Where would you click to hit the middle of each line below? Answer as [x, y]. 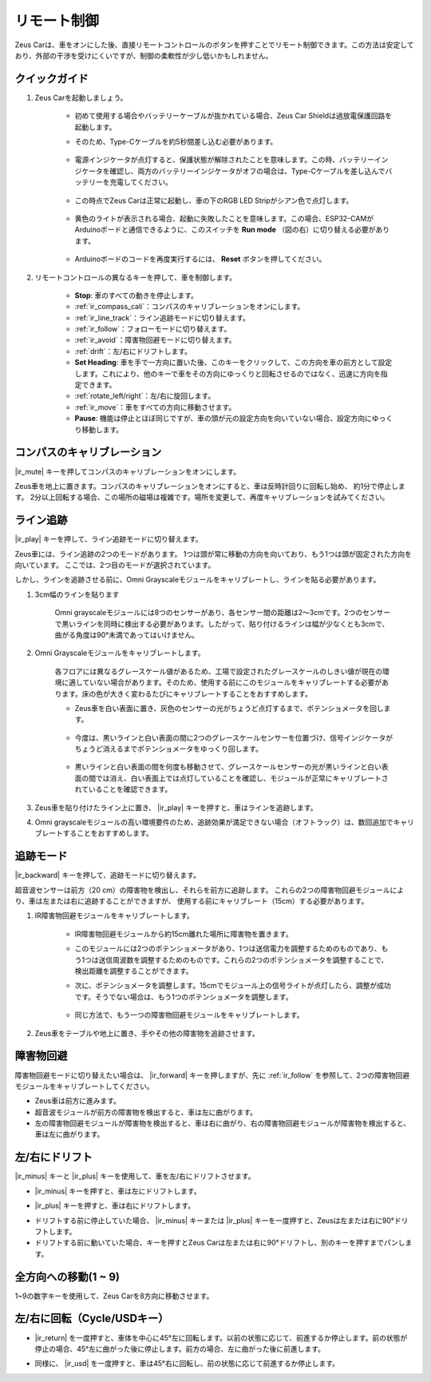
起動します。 [95, 127]
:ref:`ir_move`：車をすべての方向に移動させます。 [155, 407]
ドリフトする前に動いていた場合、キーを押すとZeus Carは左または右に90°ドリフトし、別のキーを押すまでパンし [220, 1243]
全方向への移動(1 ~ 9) [67, 1277]
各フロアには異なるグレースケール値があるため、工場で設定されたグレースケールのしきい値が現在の [219, 671]
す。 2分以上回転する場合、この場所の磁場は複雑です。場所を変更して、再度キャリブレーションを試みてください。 [202, 497]
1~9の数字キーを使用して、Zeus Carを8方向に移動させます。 [114, 1296]
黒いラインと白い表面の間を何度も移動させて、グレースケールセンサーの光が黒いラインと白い [228, 767]
